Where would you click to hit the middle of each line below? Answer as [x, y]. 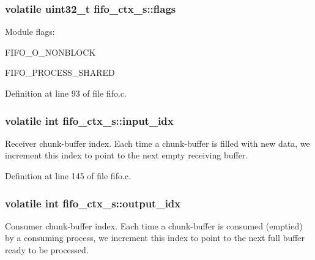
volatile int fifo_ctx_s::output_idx [93, 203]
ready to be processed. [47, 250]
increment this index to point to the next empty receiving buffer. [127, 155]
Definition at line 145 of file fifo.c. [68, 176]
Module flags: [30, 32]
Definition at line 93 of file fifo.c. [66, 93]
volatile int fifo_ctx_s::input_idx [89, 120]
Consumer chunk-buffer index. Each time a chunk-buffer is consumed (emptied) [154, 225]
